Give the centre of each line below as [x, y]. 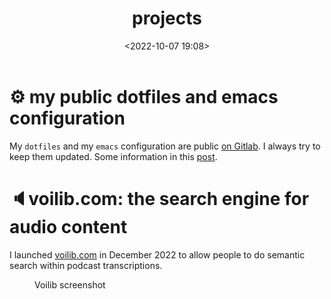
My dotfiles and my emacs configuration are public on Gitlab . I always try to [165, 146]
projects [166, 18]
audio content [68, 226]
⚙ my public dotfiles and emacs [144, 96]
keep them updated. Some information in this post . [113, 156]
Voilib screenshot [70, 284]
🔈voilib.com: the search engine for [159, 198]
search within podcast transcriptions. [86, 265]
